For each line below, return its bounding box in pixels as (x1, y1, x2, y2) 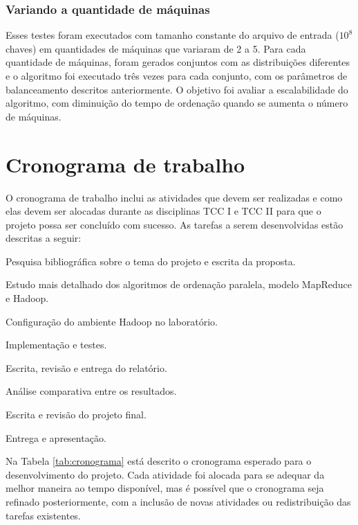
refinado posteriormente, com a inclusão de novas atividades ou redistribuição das (6, 495, 351, 508)
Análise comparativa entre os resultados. (6, 384, 177, 398)
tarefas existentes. (6, 508, 81, 522)
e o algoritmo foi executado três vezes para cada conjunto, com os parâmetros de (6, 69, 348, 82)
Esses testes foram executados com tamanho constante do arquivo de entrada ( (6, 28, 339, 42)
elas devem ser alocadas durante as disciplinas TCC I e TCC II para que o (6, 204, 321, 218)
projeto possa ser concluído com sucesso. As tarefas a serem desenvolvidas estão (6, 217, 343, 231)
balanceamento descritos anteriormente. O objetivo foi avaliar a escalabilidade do (6, 82, 348, 96)
